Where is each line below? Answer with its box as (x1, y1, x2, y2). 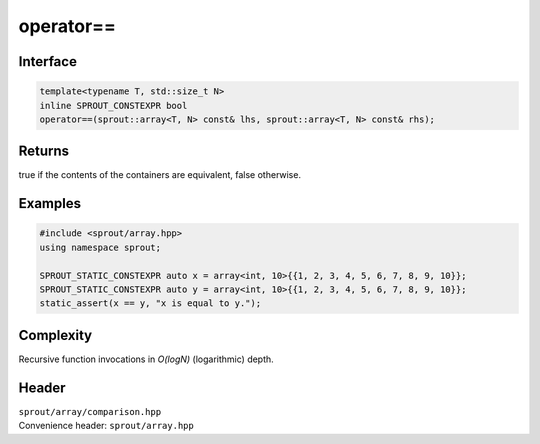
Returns (18, 143, 70, 160)
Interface (18, 53, 77, 70)
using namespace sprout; (39, 241, 162, 253)
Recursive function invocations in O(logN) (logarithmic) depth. (18, 353, 274, 365)
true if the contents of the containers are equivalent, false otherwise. (18, 169, 302, 181)
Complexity (18, 326, 93, 344)
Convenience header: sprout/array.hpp (18, 420, 194, 432)
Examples (18, 195, 82, 212)
